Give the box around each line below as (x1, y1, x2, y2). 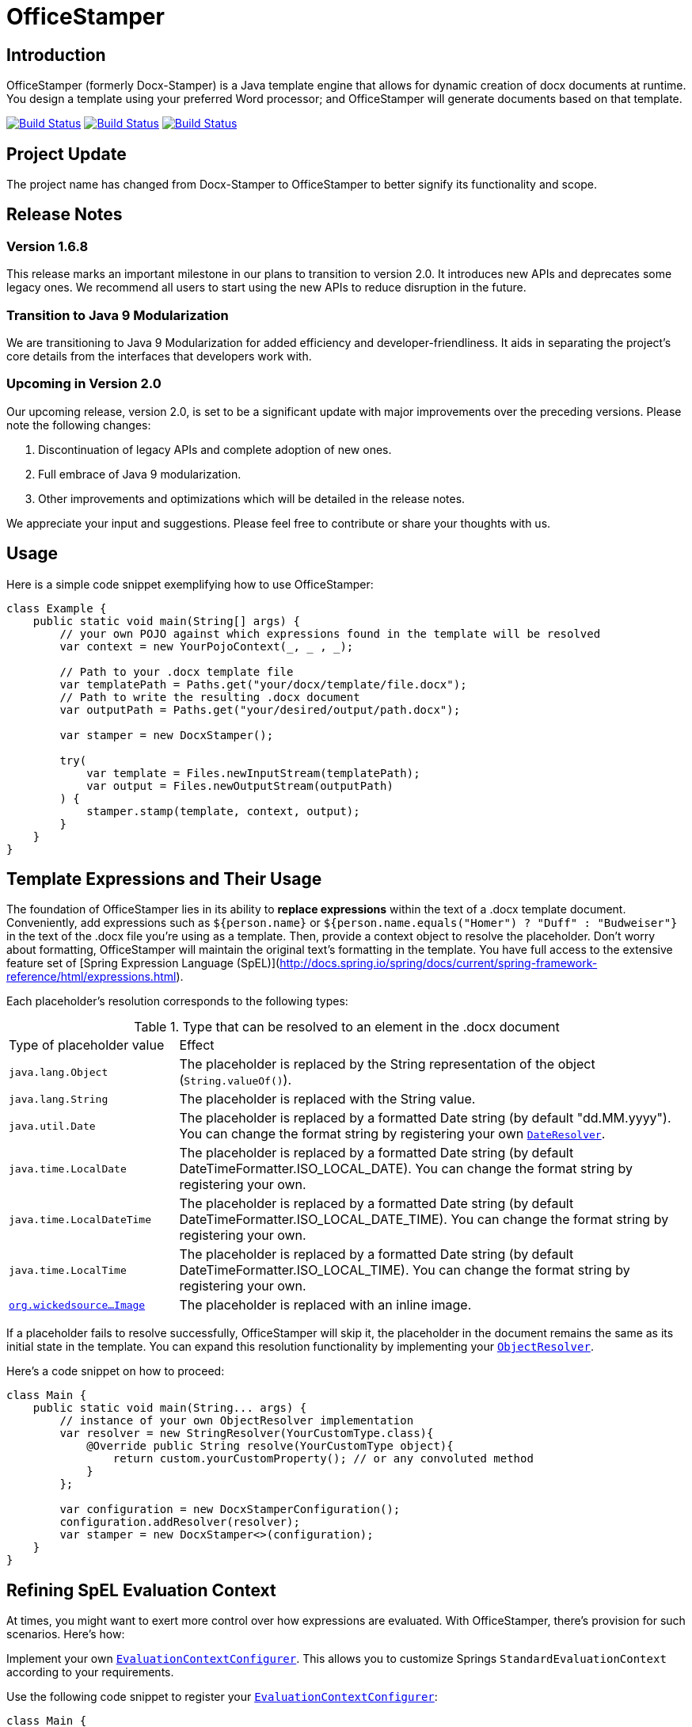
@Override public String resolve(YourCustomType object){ (86, 1439, 454, 1453)
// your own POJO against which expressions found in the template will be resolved (59, 627, 601, 640)
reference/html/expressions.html (6, 970, 177, 984)
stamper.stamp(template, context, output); (86, 804, 360, 818)
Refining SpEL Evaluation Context (6, 1580, 276, 1600)
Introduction (6, 44, 106, 65)
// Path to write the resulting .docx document (59, 690, 360, 703)
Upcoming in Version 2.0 (6, 376, 162, 392)
